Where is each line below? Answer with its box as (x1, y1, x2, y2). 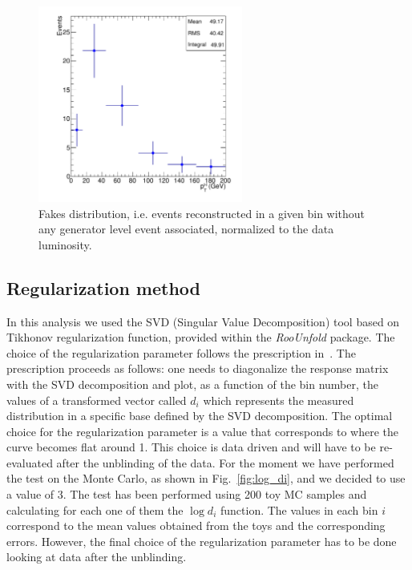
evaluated (6, 454, 53, 471)
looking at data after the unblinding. (6, 548, 187, 565)
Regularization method (6, 275, 201, 300)
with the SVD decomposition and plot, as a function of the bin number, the (6, 375, 378, 392)
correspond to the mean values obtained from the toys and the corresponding (6, 517, 386, 534)
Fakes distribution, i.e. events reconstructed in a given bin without (38, 204, 366, 221)
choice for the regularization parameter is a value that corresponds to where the (6, 422, 398, 439)
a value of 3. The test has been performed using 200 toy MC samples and (6, 486, 367, 503)
